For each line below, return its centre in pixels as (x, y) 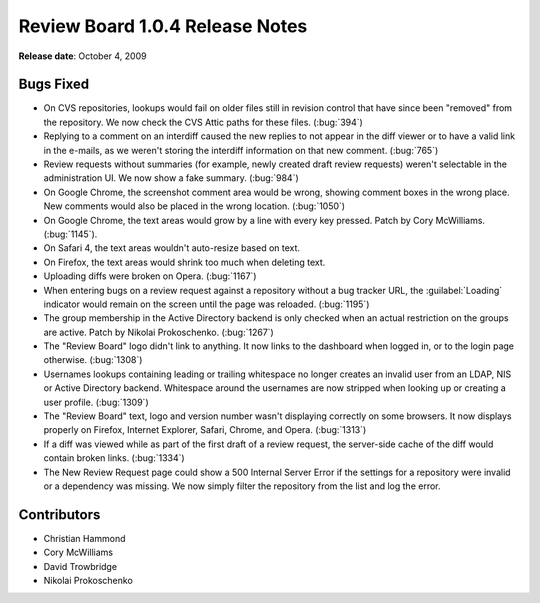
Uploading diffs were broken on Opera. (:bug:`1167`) (150, 276)
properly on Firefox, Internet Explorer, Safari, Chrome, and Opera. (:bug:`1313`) (205, 430)
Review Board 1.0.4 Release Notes (163, 26)
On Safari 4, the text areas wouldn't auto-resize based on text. (171, 248)
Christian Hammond (84, 538)
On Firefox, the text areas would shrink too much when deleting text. (184, 262)
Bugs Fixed (54, 84)
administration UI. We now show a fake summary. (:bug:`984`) (171, 178)
